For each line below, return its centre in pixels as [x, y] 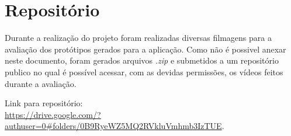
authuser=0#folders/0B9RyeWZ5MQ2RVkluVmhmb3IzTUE [113, 126]
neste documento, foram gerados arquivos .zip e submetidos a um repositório [142, 60]
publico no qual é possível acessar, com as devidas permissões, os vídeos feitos [144, 72]
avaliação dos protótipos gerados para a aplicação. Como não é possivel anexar [145, 49]
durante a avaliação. [41, 83]
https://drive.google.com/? [53, 114]
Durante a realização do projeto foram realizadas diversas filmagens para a [138, 38]
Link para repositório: [44, 103]
